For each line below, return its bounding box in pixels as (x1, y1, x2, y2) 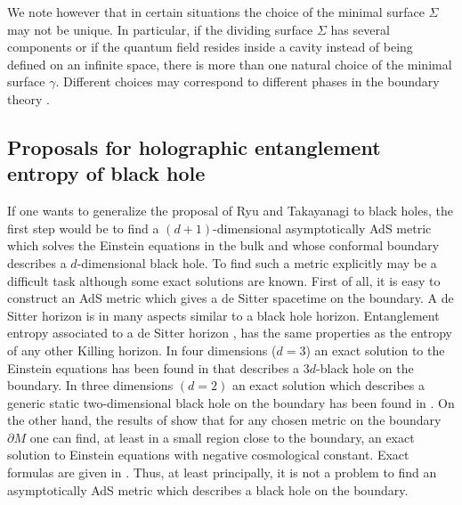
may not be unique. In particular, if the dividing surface (7, 20, 313, 38)
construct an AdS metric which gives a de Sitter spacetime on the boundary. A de (7, 289, 454, 307)
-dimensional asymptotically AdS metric (213, 218, 432, 237)
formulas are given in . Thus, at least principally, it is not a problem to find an (7, 463, 437, 482)
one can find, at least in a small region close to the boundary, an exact (29, 428, 415, 446)
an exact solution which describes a (231, 376, 425, 395)
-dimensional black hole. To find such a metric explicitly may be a (77, 253, 437, 272)
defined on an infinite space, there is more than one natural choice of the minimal (7, 54, 452, 73)
